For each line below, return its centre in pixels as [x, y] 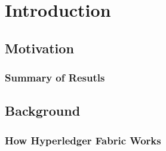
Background [43, 111]
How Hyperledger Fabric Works [83, 140]
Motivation [39, 48]
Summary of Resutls [55, 78]
